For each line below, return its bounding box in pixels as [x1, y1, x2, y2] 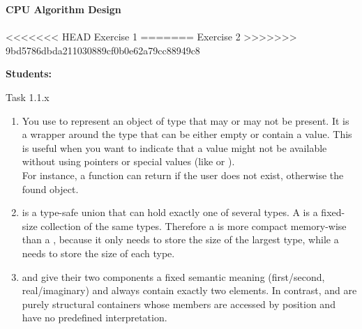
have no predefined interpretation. [22, 310, 167, 325]
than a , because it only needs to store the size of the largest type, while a [22, 232, 339, 247]
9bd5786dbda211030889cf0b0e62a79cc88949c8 [6, 43, 200, 57]
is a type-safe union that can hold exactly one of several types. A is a [22, 205, 318, 220]
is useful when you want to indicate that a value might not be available [22, 140, 327, 155]
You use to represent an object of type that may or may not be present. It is [22, 113, 349, 128]
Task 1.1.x [6, 89, 50, 104]
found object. [22, 181, 79, 196]
